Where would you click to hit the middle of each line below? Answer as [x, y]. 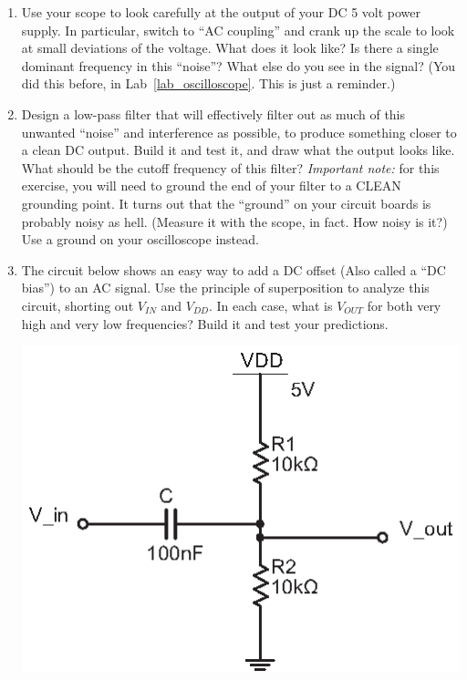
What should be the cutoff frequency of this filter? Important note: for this [230, 167]
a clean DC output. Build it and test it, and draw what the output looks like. [238, 150]
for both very [404, 305]
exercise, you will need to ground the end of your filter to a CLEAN [211, 185]
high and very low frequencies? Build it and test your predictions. [205, 323]
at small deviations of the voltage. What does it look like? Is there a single [230, 48]
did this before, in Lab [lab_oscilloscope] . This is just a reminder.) [208, 83]
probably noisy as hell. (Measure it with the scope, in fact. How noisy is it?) [234, 221]
